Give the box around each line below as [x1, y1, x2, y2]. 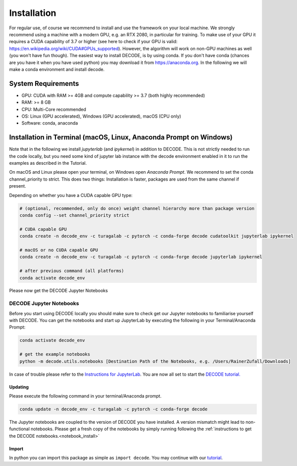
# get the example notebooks [19, 351, 91, 357]
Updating [9, 384, 29, 390]
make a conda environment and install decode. [9, 66, 105, 72]
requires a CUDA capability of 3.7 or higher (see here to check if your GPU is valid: [9, 39, 178, 45]
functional [9, 426, 30, 432]
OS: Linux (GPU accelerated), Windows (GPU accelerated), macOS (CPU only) [21, 113, 182, 119]
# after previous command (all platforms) [19, 268, 124, 274]
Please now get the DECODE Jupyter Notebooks [9, 288, 108, 294]
